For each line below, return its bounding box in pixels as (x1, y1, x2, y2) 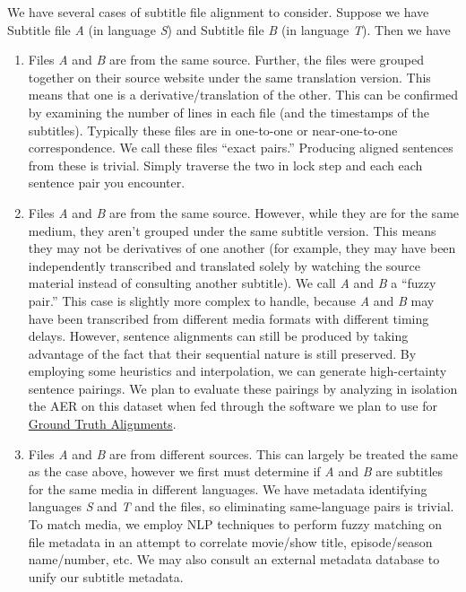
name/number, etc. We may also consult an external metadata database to (28, 550, 440, 569)
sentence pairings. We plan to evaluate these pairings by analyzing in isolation (28, 379, 458, 397)
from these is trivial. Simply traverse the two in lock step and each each (28, 155, 423, 174)
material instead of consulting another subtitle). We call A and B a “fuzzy (28, 274, 436, 292)
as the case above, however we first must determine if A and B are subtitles (28, 462, 444, 481)
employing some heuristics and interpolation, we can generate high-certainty (28, 361, 447, 380)
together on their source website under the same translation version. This (28, 67, 431, 86)
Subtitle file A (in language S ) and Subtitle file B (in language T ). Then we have (7, 20, 451, 39)
